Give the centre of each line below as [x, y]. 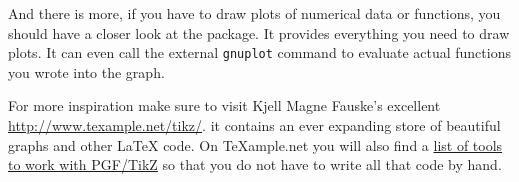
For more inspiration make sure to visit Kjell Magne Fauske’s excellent [224, 105]
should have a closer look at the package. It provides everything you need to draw [259, 32]
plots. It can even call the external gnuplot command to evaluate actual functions [259, 52]
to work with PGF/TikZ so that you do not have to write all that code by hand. [255, 164]
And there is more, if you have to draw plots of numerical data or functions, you [254, 13]
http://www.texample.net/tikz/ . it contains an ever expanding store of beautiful [254, 125]
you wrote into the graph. [86, 71]
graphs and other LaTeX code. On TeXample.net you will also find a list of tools [255, 144]
